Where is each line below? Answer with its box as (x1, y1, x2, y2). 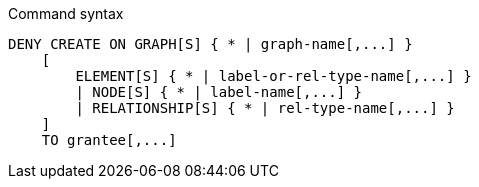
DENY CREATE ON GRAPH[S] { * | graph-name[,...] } (8, 36, 413, 52)
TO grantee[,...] (41, 132, 177, 148)
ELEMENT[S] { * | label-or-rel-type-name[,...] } (75, 68, 472, 84)
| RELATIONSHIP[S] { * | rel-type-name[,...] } (75, 100, 455, 116)
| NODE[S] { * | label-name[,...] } (75, 84, 363, 100)
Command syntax (8, 5, 124, 22)
